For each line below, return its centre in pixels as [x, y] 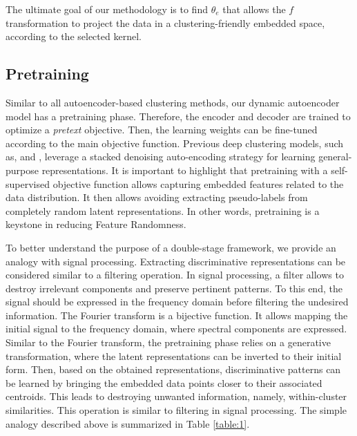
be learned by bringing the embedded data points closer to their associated [164, 382]
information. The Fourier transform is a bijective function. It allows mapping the [177, 315]
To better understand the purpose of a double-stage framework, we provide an [171, 247]
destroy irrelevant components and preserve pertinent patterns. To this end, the [174, 288]
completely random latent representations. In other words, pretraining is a [163, 210]
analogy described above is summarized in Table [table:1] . [128, 423]
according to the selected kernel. [74, 36]
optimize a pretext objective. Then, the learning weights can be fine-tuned [162, 130]
